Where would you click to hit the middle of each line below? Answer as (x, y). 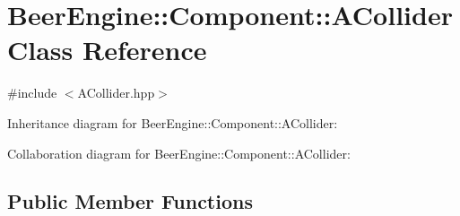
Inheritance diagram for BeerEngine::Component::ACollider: (173, 122)
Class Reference (107, 50)
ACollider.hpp (116, 93)
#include (32, 93)
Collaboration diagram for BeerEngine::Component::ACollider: (179, 153)
